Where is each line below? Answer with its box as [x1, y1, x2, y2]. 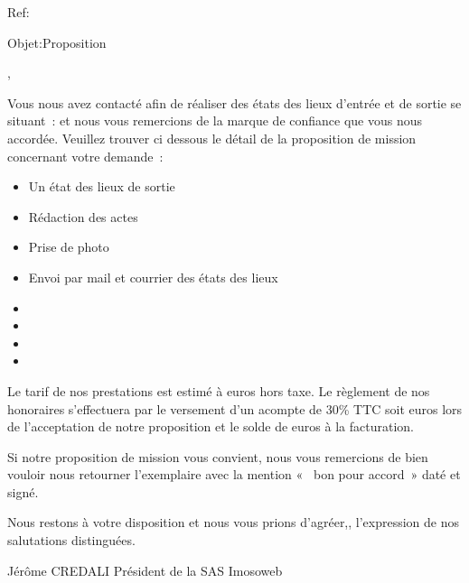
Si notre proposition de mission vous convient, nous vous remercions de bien [7, 447, 428, 466]
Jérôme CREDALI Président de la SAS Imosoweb [7, 560, 283, 579]
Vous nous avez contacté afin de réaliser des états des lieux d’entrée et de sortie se [7, 93, 462, 112]
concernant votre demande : [7, 146, 164, 165]
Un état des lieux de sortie [28, 177, 175, 196]
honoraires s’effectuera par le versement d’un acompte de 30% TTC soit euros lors [7, 399, 463, 418]
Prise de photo [28, 237, 109, 256]
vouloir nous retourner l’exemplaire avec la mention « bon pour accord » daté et [7, 465, 461, 484]
